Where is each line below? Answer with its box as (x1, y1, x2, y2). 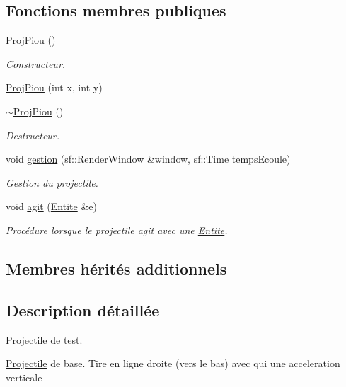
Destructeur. (6, 127, 60, 142)
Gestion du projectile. (6, 175, 98, 190)
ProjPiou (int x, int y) (6, 80, 103, 95)
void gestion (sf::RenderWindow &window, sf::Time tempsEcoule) (6, 151, 291, 166)
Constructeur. (6, 56, 66, 71)
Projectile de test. (6, 332, 83, 347)
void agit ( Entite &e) (6, 199, 97, 214)
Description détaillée (6, 299, 160, 320)
